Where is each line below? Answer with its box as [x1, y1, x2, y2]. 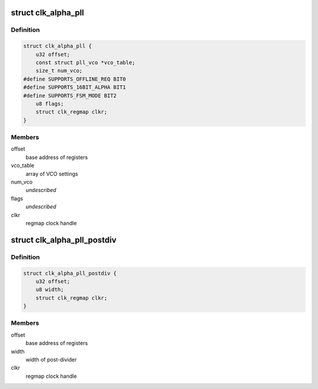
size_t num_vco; [35, 68, 82, 74]
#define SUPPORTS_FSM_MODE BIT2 [23, 92, 117, 99]
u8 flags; [35, 100, 64, 107]
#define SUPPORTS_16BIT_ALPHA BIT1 [23, 84, 126, 91]
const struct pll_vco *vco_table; [35, 59, 135, 66]
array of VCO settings [25, 170, 79, 177]
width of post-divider [25, 356, 77, 363]
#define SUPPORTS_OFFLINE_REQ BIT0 [23, 75, 126, 82]
